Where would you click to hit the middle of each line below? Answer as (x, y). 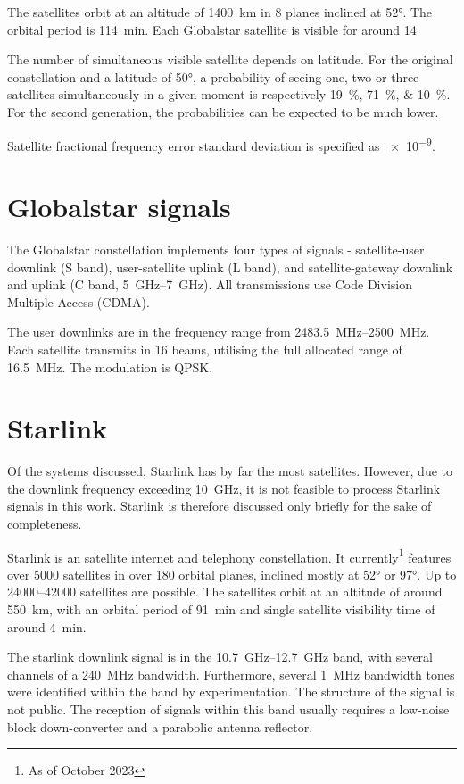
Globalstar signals (119, 206)
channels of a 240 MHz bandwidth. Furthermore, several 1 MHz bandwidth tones (231, 674)
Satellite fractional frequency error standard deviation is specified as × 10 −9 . (221, 144)
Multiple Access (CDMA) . (79, 301)
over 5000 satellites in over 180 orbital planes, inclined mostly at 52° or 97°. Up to (232, 574)
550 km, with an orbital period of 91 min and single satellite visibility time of (221, 609)
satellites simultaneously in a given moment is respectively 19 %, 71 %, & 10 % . (229, 94)
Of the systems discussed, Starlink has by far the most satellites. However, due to (230, 471)
